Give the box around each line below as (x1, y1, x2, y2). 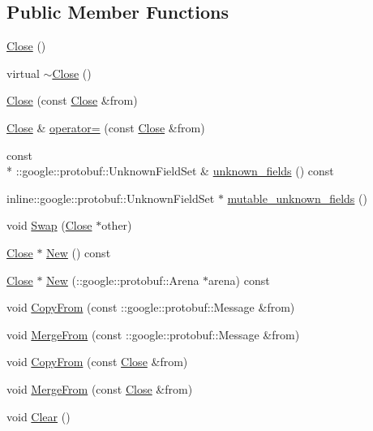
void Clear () (6, 407, 71, 425)
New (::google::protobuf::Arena (46, 271, 199, 288)
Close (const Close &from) (6, 92, 138, 109)
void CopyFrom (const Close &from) (6, 353, 188, 370)
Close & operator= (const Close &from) (6, 119, 205, 136)
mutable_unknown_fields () (227, 189, 367, 206)
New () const (46, 244, 111, 261)
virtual (6, 64, 40, 81)
